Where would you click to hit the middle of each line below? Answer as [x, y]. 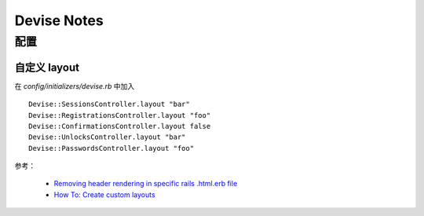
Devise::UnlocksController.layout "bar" [107, 137]
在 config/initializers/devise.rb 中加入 [75, 86]
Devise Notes [59, 20]
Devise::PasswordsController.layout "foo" [111, 148]
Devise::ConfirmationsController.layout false [120, 126]
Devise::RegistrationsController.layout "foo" [120, 115]
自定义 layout [47, 67]
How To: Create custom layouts [105, 194]
